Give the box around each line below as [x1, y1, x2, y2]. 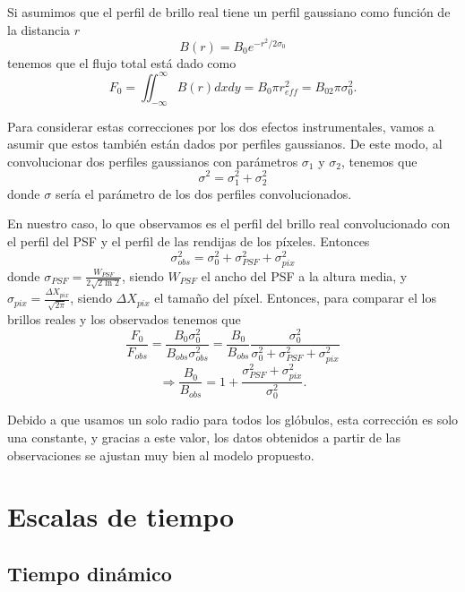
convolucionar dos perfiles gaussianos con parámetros [7, 151, 298, 170]
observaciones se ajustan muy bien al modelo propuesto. [7, 445, 314, 464]
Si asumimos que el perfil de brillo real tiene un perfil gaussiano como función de [7, 3, 451, 21]
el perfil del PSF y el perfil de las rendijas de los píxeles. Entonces [7, 231, 370, 250]
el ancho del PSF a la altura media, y [201, 266, 408, 285]
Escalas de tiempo [7, 498, 235, 535]
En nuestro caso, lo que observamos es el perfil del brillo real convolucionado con [7, 214, 451, 233]
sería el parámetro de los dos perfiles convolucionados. [55, 184, 352, 202]
